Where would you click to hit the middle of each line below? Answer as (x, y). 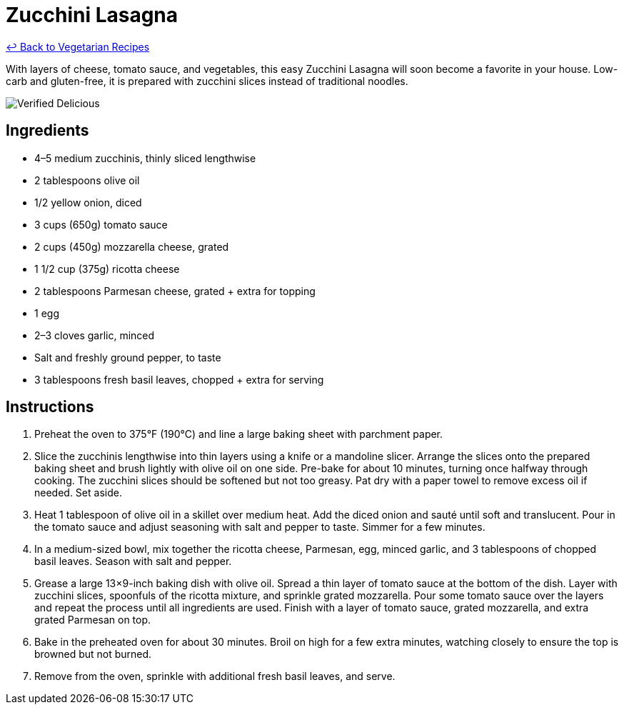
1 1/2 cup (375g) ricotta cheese (107, 269)
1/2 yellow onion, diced (88, 202)
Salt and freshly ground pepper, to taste (128, 357)
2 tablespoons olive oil (87, 180)
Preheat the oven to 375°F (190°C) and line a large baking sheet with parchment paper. (239, 434)
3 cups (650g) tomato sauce (101, 224)
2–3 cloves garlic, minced (95, 335)
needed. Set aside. (78, 493)
